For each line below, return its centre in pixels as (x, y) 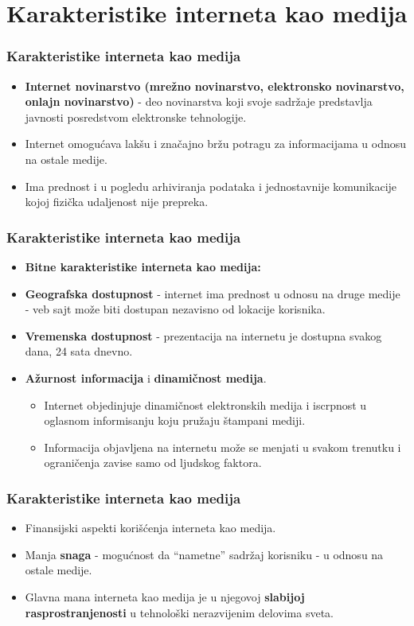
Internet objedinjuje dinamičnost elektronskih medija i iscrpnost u (205, 404)
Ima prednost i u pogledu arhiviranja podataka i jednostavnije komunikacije (211, 186)
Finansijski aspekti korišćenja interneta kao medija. (150, 528)
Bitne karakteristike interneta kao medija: (143, 266)
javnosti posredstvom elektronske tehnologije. (136, 117)
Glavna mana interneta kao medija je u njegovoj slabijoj (165, 596)
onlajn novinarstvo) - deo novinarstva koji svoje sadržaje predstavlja (199, 101)
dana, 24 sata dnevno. (79, 351)
